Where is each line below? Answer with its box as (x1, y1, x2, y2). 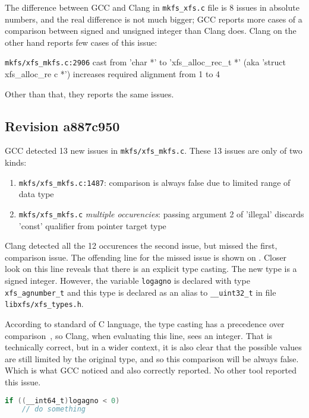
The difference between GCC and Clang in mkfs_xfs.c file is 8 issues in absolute (5, 1, 299, 13)
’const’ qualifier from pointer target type (18, 219, 166, 232)
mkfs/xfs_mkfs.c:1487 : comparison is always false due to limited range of (18, 176, 291, 188)
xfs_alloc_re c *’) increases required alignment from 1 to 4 (5, 68, 220, 80)
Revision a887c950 (5, 116, 120, 135)
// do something (21, 405, 86, 414)
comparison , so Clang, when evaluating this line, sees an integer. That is (5, 329, 273, 341)
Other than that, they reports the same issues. (5, 87, 174, 100)
